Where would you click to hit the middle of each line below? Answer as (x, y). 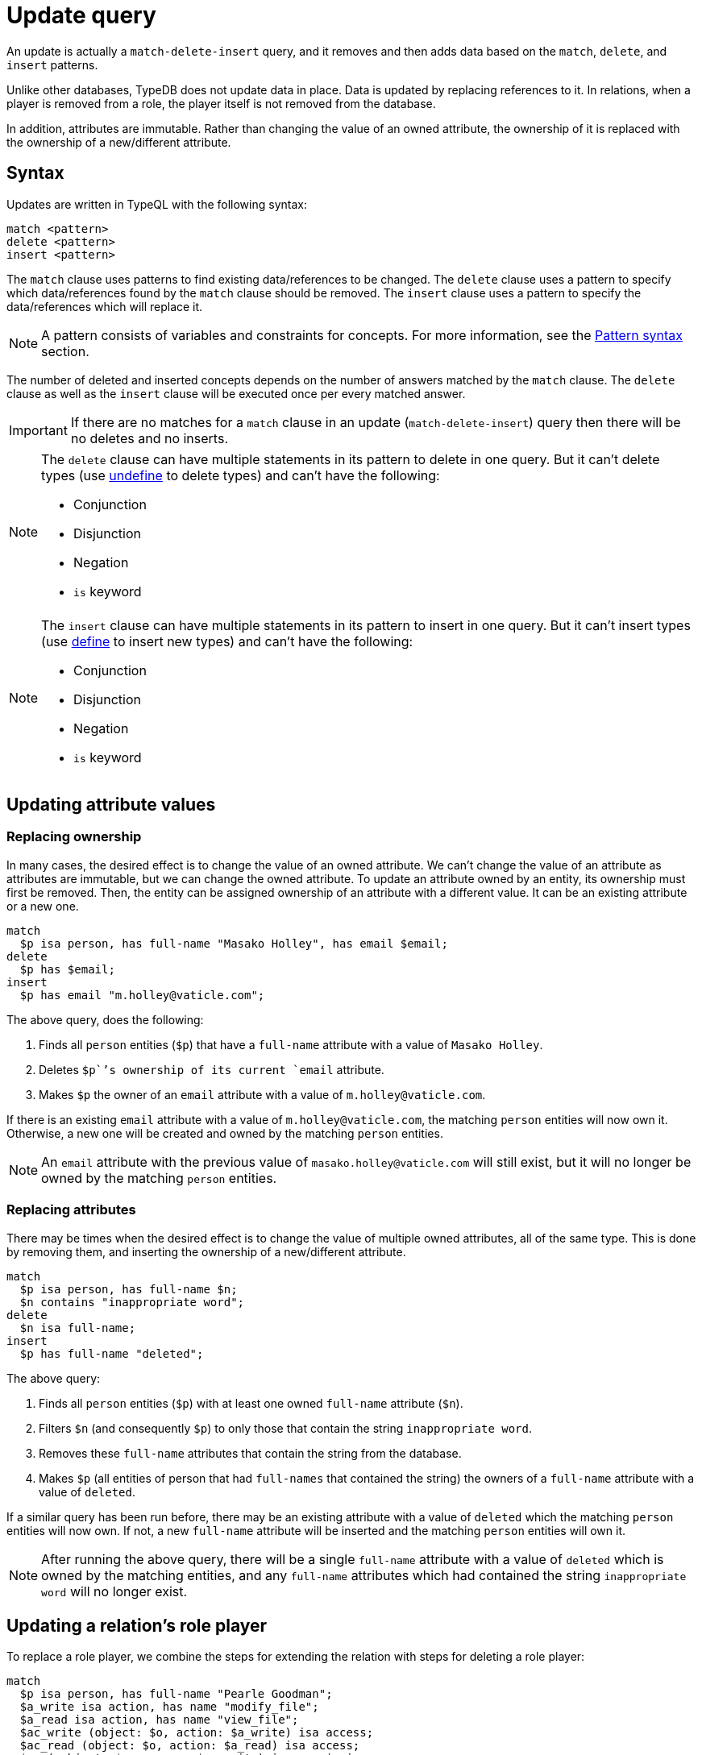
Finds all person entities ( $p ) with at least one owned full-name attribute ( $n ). (251, 1403)
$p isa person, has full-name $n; (129, 1289)
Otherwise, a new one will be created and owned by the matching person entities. (225, 1133)
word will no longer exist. (114, 1591)
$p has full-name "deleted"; (112, 1353)
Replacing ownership (74, 837)
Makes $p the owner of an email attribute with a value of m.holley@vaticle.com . (262, 1094)
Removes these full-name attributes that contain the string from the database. (250, 1453)
